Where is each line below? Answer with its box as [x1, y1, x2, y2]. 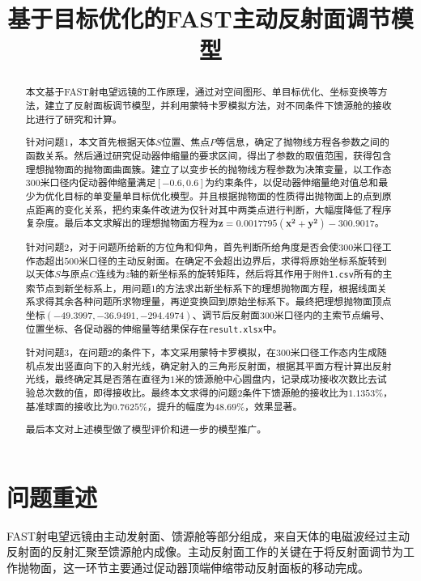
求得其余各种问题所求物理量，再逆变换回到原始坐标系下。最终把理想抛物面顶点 [35, 295, 392, 308]
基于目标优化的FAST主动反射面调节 [7, 2, 391, 35]
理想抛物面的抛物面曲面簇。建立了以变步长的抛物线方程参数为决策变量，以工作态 [25, 162, 392, 176]
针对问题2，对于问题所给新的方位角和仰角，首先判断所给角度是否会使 [25, 240, 339, 254]
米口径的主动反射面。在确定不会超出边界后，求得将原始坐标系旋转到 [79, 253, 387, 267]
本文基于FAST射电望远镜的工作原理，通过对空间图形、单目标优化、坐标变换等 [25, 85, 378, 99]
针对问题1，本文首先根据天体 [25, 135, 156, 149]
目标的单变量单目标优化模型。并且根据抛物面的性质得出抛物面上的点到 [64, 189, 382, 202]
